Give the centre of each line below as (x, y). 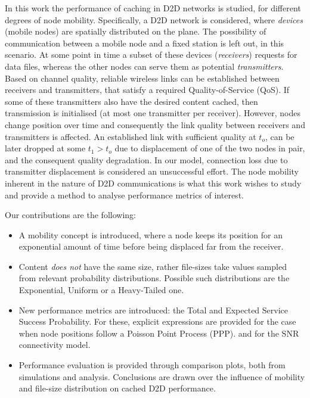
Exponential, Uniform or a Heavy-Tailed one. (101, 290)
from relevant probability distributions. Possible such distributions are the (154, 278)
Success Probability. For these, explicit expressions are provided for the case (157, 321)
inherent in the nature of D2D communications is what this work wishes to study (153, 183)
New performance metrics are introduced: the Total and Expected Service (154, 310)
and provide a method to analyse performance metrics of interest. (124, 195)
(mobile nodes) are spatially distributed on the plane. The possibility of (136, 31)
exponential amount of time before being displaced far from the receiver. (151, 246)
